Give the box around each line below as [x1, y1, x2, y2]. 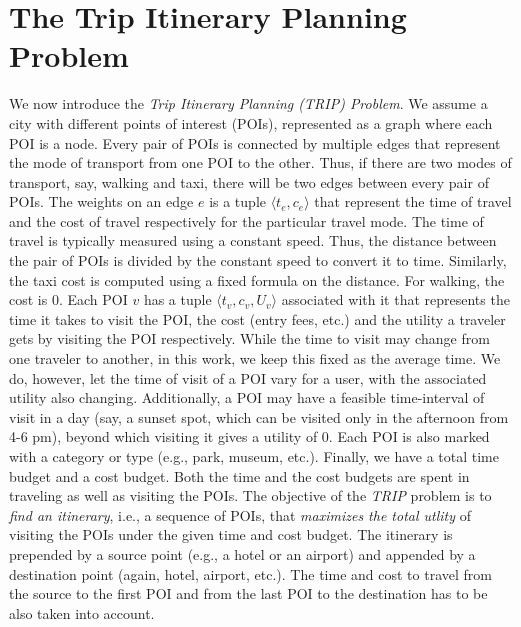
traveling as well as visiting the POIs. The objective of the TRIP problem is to [9, 485, 492, 506]
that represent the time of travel [314, 191, 512, 212]
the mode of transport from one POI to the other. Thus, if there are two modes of [9, 152, 512, 173]
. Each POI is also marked [328, 426, 490, 447]
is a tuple [209, 191, 266, 212]
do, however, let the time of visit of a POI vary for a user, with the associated [9, 367, 487, 388]
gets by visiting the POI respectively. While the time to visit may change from [9, 328, 490, 349]
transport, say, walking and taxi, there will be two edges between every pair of [9, 171, 489, 192]
